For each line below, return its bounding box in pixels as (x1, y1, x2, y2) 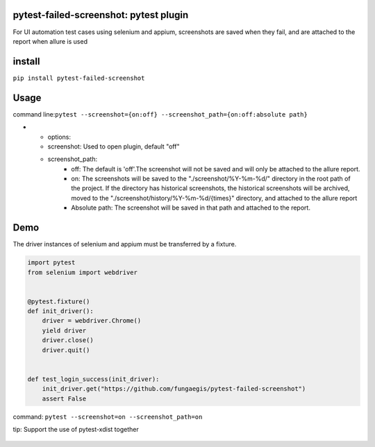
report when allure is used (12, 37, 88, 45)
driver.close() (42, 337, 94, 344)
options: (47, 133, 72, 141)
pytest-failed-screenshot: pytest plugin (12, 9, 189, 21)
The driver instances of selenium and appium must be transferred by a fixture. (12, 240, 237, 248)
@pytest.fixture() (27, 297, 90, 305)
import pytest (27, 259, 76, 267)
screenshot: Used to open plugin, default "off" (47, 142, 180, 151)
